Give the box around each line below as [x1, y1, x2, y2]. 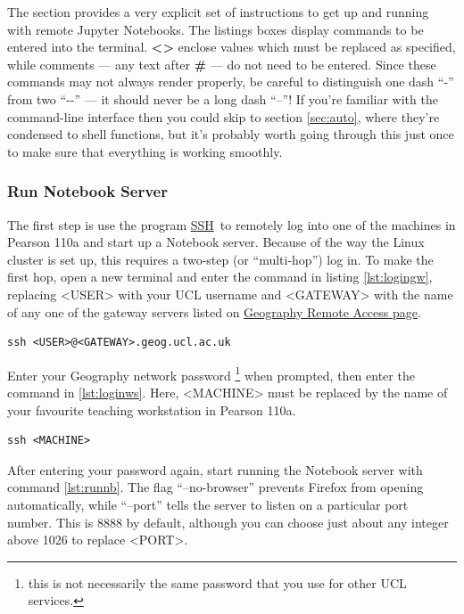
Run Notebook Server [7, 180, 168, 202]
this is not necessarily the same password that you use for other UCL [28, 573, 407, 592]
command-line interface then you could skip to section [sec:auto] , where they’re [7, 107, 440, 126]
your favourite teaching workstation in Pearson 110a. [7, 400, 296, 419]
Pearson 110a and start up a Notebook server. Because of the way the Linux [7, 233, 425, 251]
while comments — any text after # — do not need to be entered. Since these [7, 54, 436, 73]
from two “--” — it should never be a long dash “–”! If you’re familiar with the [7, 89, 438, 108]
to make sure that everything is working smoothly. [7, 142, 283, 160]
